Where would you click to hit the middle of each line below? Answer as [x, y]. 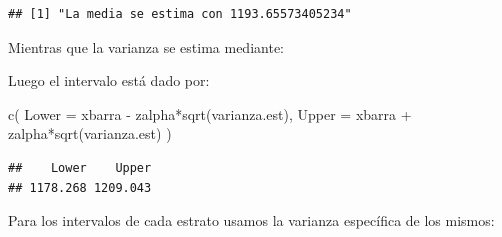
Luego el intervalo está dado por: [109, 80]
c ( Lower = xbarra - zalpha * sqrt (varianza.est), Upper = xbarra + [210, 113]
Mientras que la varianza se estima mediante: [146, 46]
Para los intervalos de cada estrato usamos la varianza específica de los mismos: [251, 220]
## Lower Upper [80, 167]
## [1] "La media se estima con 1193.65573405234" [180, 14]
